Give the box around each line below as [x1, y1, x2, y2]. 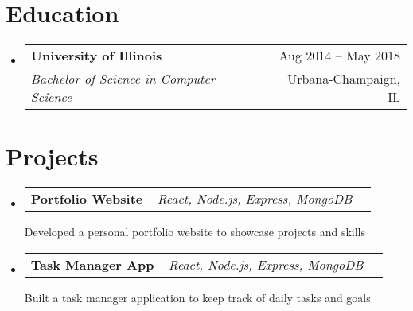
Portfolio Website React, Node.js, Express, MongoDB [30, 189, 353, 208]
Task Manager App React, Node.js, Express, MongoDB [30, 255, 364, 274]
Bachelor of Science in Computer [30, 69, 216, 88]
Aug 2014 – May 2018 [279, 46, 400, 65]
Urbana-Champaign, [287, 69, 400, 88]
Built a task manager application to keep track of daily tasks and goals [24, 289, 371, 305]
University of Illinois [30, 46, 162, 65]
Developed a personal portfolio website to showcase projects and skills [24, 224, 366, 240]
